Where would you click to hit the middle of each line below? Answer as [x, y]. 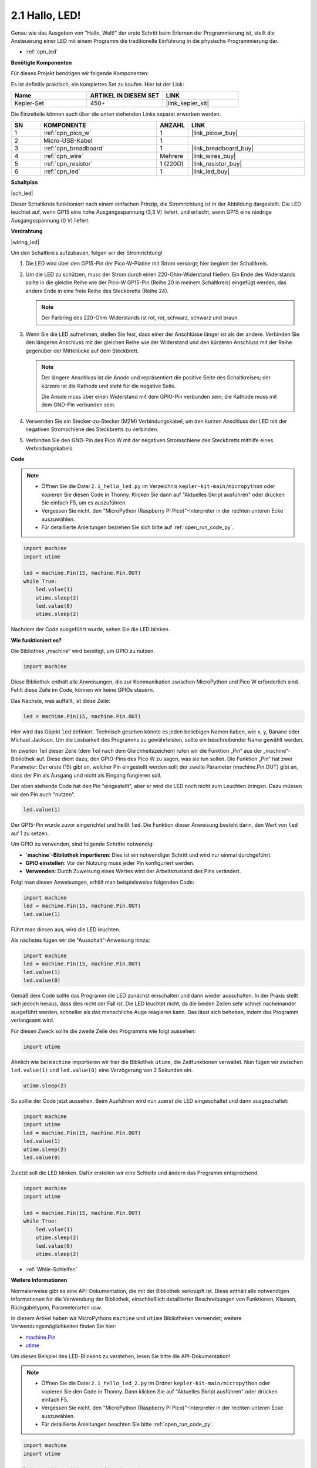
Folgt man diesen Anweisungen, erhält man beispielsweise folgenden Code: [103, 882]
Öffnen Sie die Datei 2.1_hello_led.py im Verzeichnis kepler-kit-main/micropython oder [158, 486]
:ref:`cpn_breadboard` [74, 149]
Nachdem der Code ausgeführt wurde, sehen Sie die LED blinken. [90, 629]
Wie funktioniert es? [36, 640]
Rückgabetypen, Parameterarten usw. [57, 1307]
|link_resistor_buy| [216, 164]
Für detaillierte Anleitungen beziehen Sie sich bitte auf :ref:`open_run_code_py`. [138, 527]
